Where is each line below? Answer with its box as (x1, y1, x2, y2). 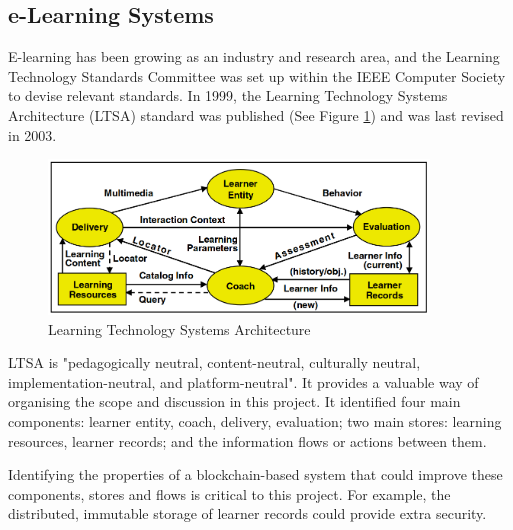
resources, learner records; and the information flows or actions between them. (8, 430, 487, 451)
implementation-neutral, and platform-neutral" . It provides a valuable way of (8, 371, 479, 392)
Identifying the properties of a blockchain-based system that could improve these (8, 464, 503, 485)
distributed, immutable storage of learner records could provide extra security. (8, 503, 487, 524)
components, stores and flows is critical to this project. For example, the (8, 483, 451, 504)
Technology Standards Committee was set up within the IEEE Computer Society (8, 65, 506, 86)
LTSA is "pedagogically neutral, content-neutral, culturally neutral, (8, 352, 421, 373)
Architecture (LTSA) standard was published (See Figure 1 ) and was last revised (8, 104, 504, 125)
